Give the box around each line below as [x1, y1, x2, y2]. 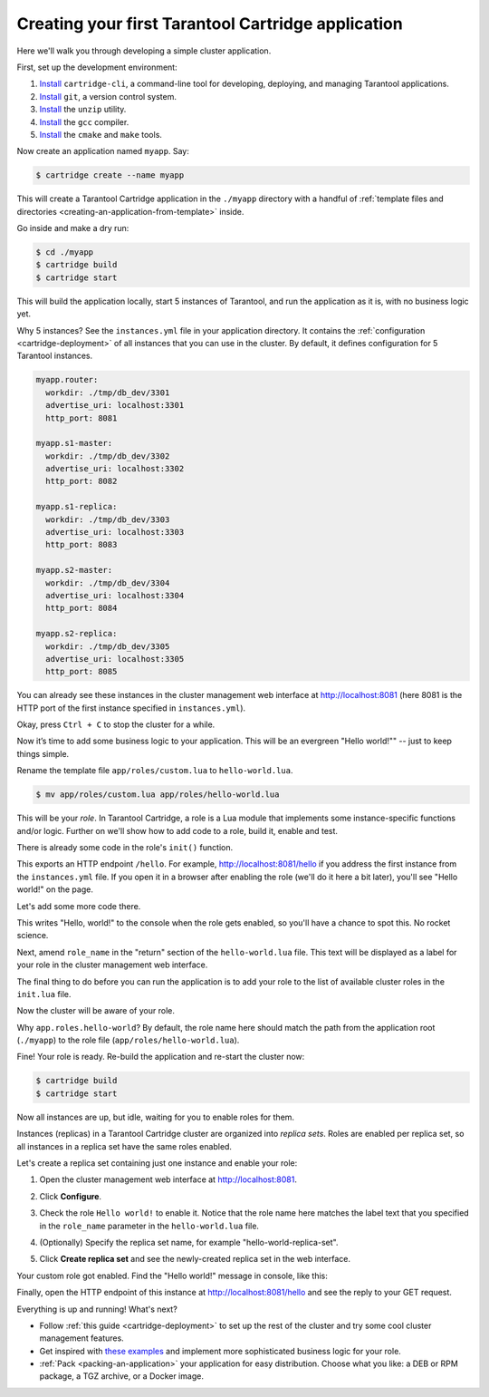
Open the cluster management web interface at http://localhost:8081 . [39, 1174, 298, 1185]
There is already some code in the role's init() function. [16, 842, 234, 852]
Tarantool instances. [16, 350, 93, 362]
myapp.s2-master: [35, 565, 113, 576]
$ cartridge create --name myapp [35, 170, 185, 180]
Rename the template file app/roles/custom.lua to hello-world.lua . [16, 765, 293, 776]
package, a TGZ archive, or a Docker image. [39, 1371, 204, 1382]
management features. [39, 1333, 124, 1344]
